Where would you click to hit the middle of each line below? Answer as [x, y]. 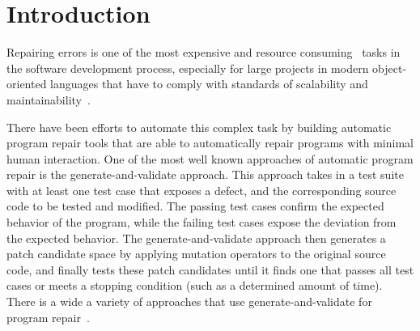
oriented [27, 84]
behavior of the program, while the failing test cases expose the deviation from [202, 222]
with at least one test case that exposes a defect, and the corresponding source [202, 190]
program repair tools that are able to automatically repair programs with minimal [210, 143]
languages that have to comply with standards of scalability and [209, 84]
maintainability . [49, 99]
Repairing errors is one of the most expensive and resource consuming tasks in [204, 52]
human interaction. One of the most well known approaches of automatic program [210, 158]
